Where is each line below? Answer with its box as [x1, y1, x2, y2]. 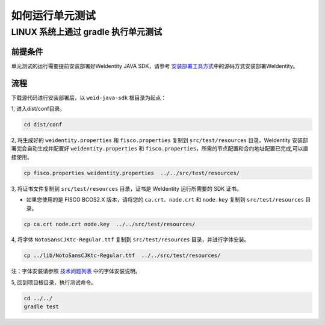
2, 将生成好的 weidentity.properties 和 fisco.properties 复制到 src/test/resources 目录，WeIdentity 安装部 [11, 136, 308, 144]
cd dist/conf [23, 121, 63, 128]
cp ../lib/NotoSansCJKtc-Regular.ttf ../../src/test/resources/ [23, 252, 221, 259]
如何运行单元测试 [11, 9, 96, 22]
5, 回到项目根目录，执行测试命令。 [11, 279, 96, 286]
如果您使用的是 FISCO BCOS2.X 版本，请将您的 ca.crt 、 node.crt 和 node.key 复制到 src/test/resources [26, 196, 304, 203]
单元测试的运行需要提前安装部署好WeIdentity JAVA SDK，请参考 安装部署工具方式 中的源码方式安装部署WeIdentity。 [11, 62, 299, 69]
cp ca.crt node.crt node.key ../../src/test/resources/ [23, 220, 196, 227]
